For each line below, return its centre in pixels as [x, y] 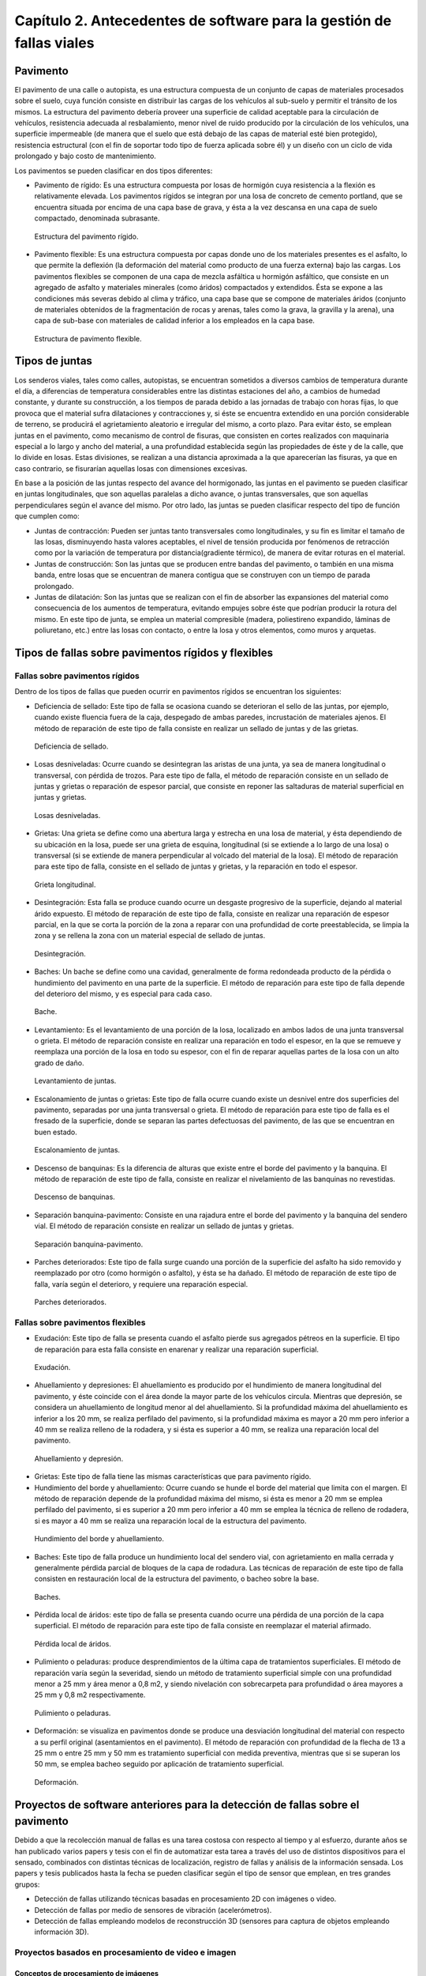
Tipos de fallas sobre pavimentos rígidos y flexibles [144, 652]
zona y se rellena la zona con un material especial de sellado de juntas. [150, 936]
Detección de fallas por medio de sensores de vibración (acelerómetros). [153, 1910]
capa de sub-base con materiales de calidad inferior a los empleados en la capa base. [175, 321]
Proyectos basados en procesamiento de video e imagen [125, 1952]
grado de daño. [59, 1062]
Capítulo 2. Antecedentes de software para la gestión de [203, 21]
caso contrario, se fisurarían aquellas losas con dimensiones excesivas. [131, 468]
